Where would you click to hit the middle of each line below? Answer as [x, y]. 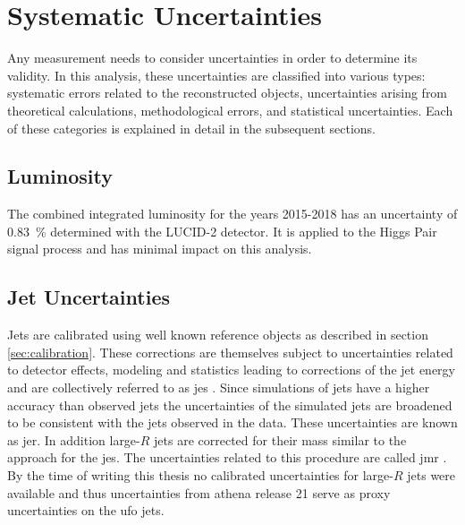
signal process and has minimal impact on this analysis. [160, 249]
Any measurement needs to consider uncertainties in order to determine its [212, 58]
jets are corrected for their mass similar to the [280, 439]
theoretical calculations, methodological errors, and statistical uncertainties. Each [230, 110]
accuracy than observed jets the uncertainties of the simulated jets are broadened [230, 405]
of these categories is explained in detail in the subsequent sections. [191, 128]
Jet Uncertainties [89, 297]
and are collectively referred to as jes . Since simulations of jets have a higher [219, 387]
